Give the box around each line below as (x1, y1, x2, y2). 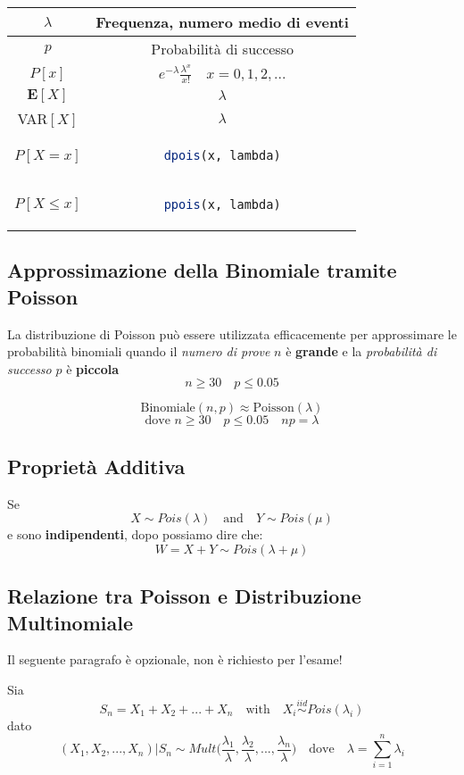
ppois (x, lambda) (163, 197, 281, 212)
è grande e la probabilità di (286, 342, 437, 361)
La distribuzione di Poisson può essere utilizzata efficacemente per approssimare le (7, 324, 457, 343)
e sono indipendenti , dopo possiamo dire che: (7, 525, 263, 544)
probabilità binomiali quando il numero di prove (7, 342, 270, 361)
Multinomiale (7, 608, 133, 636)
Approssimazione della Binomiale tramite (7, 256, 397, 284)
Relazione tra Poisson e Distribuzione (7, 582, 361, 610)
